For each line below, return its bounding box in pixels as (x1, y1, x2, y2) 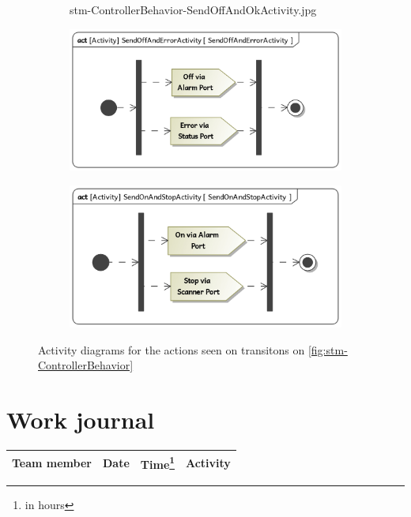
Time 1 (140, 453, 175, 472)
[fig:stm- (307, 341, 348, 358)
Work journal (6, 403, 155, 436)
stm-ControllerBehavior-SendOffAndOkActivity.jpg (70, 2, 317, 17)
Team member (12, 454, 92, 470)
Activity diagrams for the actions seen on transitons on (38, 341, 305, 358)
